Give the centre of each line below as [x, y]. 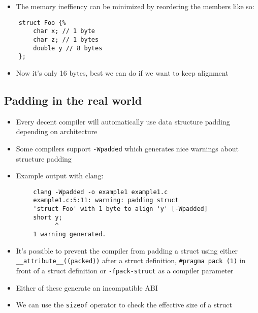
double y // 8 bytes [68, 48]
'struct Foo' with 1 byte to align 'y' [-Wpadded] [120, 209]
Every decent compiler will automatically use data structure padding [123, 121]
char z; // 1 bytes [66, 39]
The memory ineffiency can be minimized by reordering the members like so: [135, 6]
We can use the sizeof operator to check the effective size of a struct [124, 305]
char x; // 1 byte [64, 31]
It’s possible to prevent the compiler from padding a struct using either [127, 250]
